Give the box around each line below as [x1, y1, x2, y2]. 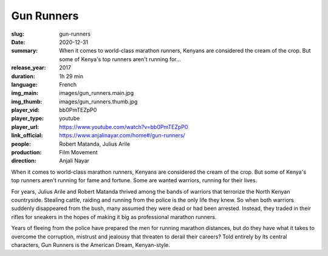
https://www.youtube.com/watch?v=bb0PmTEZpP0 [59, 123, 188, 130]
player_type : [11, 115, 44, 122]
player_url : [11, 123, 39, 130]
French [59, 80, 77, 88]
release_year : [11, 64, 47, 71]
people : [11, 140, 32, 148]
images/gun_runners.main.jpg [59, 90, 134, 97]
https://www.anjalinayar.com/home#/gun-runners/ [59, 132, 185, 139]
